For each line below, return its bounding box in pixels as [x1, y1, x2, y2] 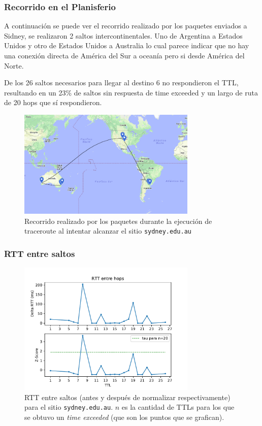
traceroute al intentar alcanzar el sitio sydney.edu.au [24, 225, 191, 236]
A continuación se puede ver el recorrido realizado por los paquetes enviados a [4, 20, 247, 31]
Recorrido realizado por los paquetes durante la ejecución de [24, 215, 212, 226]
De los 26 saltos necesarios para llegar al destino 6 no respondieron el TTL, [4, 77, 239, 88]
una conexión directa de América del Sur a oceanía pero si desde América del [4, 50, 245, 60]
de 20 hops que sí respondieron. [4, 97, 102, 108]
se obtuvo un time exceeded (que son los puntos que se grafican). [24, 411, 224, 422]
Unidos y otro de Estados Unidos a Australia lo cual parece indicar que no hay [4, 40, 249, 51]
